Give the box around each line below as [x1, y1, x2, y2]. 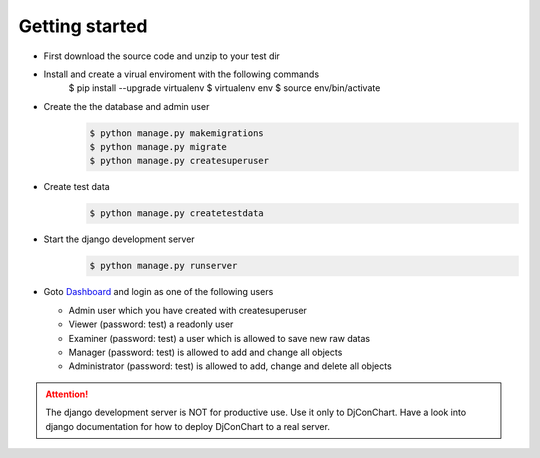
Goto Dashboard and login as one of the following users [43, 286, 274, 298]
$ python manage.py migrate [89, 141, 227, 153]
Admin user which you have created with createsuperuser [68, 304, 307, 316]
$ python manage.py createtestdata [89, 208, 264, 219]
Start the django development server [43, 233, 195, 245]
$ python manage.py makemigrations [89, 127, 264, 139]
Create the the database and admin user [43, 100, 210, 112]
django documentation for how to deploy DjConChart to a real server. [45, 420, 330, 432]
